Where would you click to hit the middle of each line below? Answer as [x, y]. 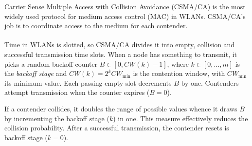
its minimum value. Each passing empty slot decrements [88, 82]
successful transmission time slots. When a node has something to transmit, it [121, 54]
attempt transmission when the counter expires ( [77, 92]
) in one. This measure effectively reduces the [180, 118]
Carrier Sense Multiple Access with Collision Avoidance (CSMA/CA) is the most [125, 6]
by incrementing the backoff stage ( [57, 118]
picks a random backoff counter [51, 64]
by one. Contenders [210, 82]
